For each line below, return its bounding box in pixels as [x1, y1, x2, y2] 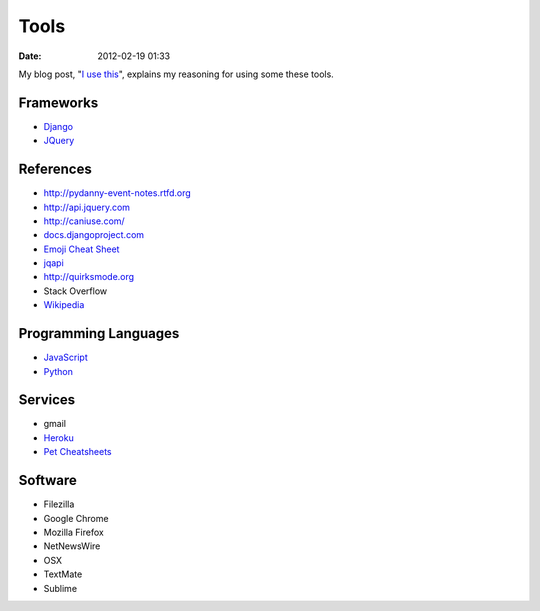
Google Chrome [43, 512, 109, 524]
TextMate [43, 568, 83, 580]
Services [18, 391, 76, 409]
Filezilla [43, 498, 75, 510]
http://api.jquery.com [43, 201, 130, 213]
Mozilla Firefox [43, 526, 104, 538]
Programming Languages [18, 325, 180, 342]
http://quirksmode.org [43, 271, 135, 283]
